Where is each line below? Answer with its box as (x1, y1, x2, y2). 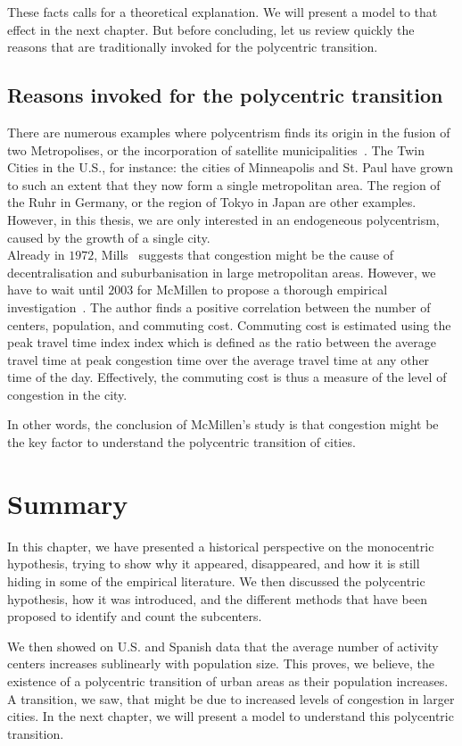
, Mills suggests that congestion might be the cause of (94, 245, 393, 264)
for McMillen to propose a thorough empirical (136, 280, 388, 299)
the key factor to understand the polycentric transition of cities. (7, 433, 356, 452)
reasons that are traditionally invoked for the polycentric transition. (7, 37, 378, 56)
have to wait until (7, 280, 104, 299)
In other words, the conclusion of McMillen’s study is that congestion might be (7, 415, 439, 434)
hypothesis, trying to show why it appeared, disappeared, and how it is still (7, 554, 420, 573)
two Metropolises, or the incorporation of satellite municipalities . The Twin (7, 140, 425, 159)
